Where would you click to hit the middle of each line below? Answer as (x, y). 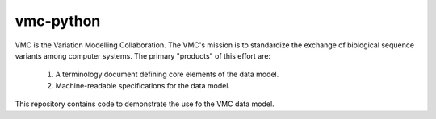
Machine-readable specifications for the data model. (143, 85)
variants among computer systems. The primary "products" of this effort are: (143, 55)
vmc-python (58, 21)
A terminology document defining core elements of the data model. (167, 74)
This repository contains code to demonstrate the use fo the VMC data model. (145, 104)
